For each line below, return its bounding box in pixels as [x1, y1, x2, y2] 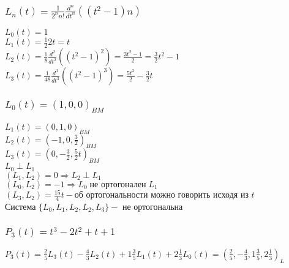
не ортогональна [122, 199, 183, 212]
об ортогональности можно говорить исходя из [74, 191, 249, 200]
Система [5, 199, 36, 212]
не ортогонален [89, 180, 146, 189]
